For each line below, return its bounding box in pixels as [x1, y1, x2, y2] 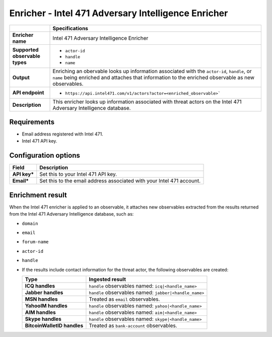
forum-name [22, 239, 49, 245]
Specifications [52, 25, 88, 32]
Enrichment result [9, 190, 67, 199]
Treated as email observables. [89, 296, 160, 302]
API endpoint [12, 89, 44, 96]
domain [22, 221, 38, 226]
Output [12, 74, 30, 81]
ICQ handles [25, 283, 55, 289]
